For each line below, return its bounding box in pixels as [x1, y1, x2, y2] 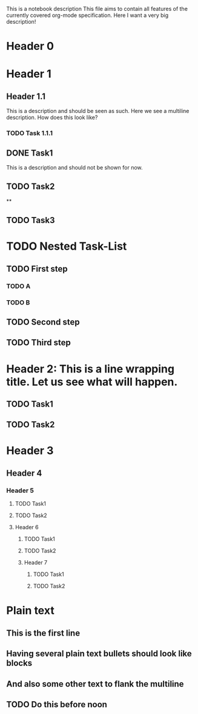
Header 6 [15, 524, 39, 531]
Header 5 [6, 486, 35, 495]
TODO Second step [6, 317, 80, 327]
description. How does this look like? [6, 114, 98, 121]
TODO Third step [6, 337, 71, 348]
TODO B [6, 298, 30, 306]
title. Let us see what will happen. [6, 375, 178, 388]
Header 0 [6, 39, 54, 53]
